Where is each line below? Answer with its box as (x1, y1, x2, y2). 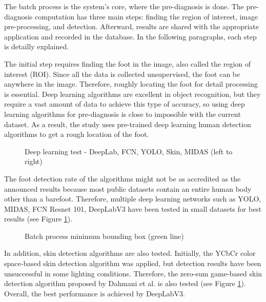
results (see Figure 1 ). (4, 213, 73, 224)
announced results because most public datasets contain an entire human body (4, 183, 252, 194)
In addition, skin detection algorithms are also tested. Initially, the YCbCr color (4, 248, 256, 258)
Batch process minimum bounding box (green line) (25, 230, 184, 241)
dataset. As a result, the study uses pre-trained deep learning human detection (4, 118, 251, 129)
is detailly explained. (4, 41, 69, 52)
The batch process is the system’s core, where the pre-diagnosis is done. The (4, 1, 244, 11)
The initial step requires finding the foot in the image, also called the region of (4, 58, 251, 69)
